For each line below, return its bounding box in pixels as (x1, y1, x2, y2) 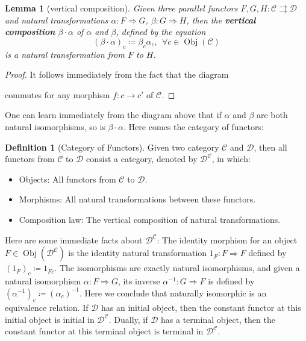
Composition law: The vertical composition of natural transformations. (19, 213, 281, 225)
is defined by (208, 274, 255, 287)
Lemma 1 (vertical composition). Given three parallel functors (5, 2, 238, 14)
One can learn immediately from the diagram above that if (5, 108, 222, 121)
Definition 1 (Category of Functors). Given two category (5, 140, 219, 153)
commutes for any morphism (5, 88, 110, 101)
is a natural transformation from (5, 48, 125, 60)
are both (256, 108, 288, 121)
